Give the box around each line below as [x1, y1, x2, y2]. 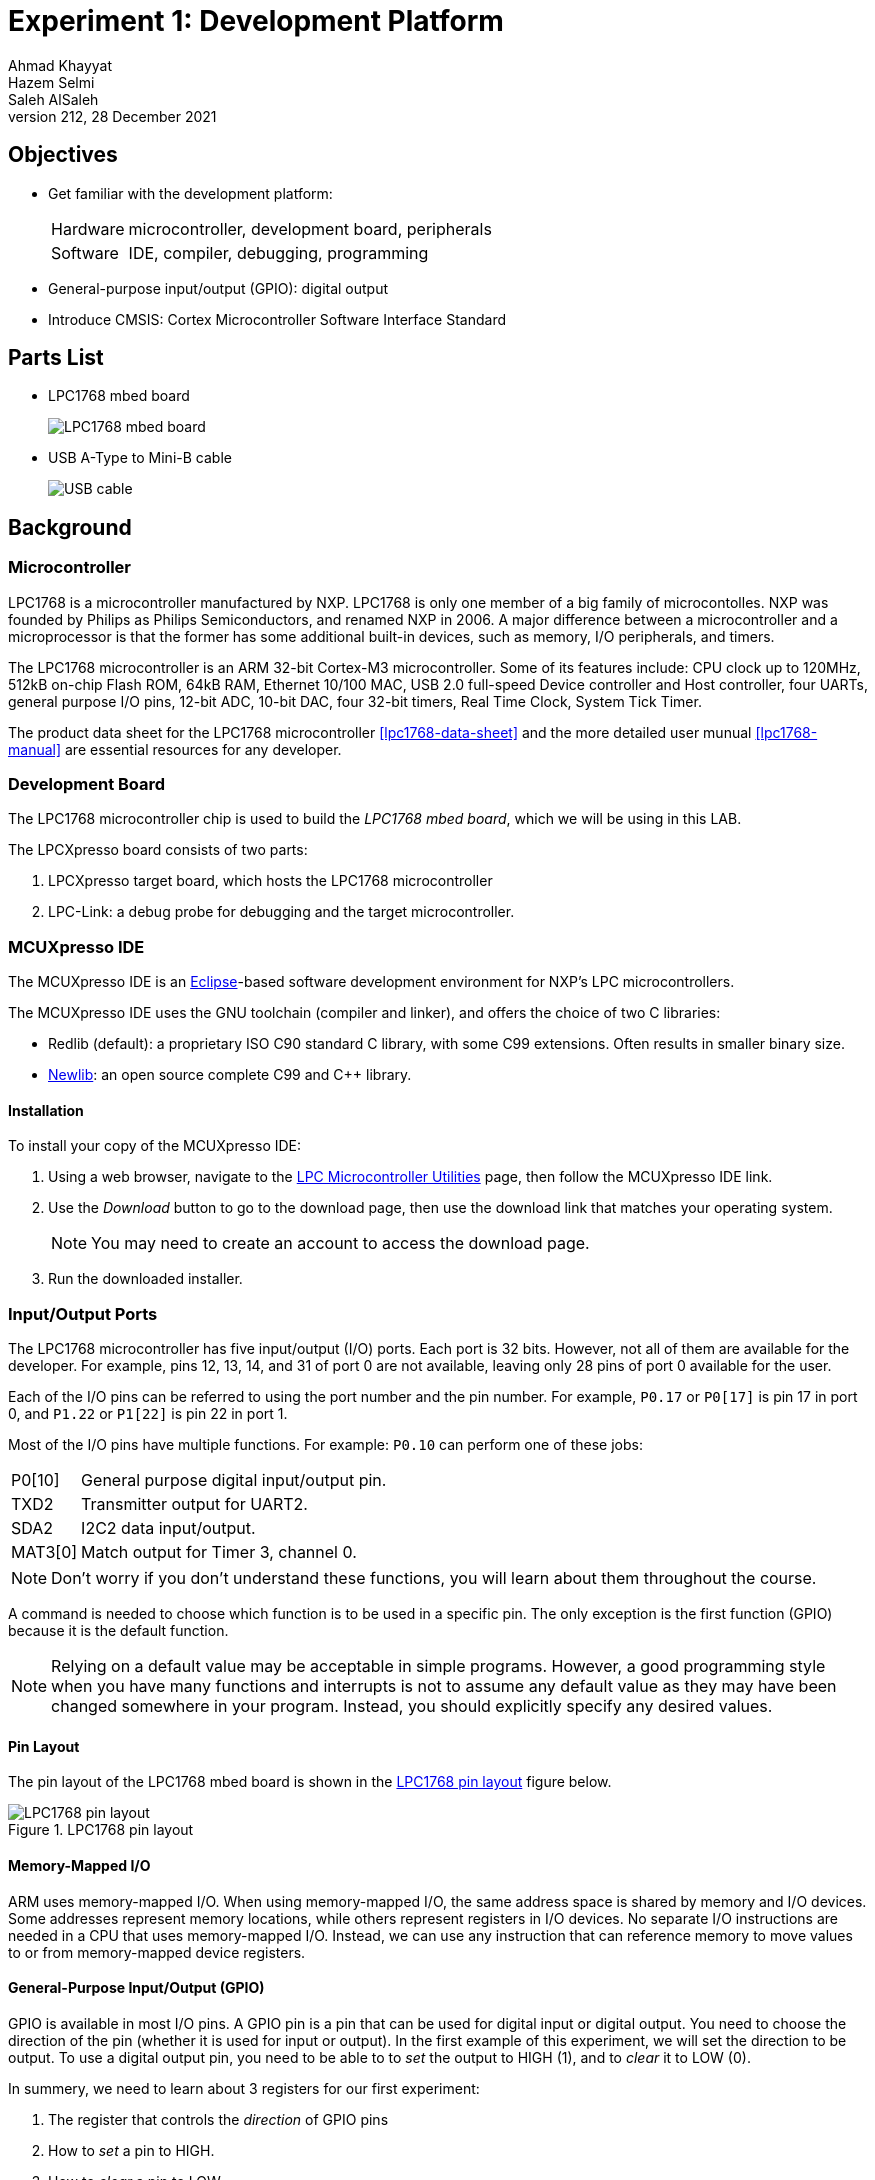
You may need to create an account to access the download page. [91, 1233, 590, 1254]
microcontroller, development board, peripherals [128, 218, 492, 239]
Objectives [8, 142, 118, 168]
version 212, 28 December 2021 [8, 107, 217, 125]
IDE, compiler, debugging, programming [128, 242, 429, 263]
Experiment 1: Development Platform [8, 4, 504, 38]
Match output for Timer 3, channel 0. [81, 1542, 357, 1563]
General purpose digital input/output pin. [81, 1470, 387, 1491]
